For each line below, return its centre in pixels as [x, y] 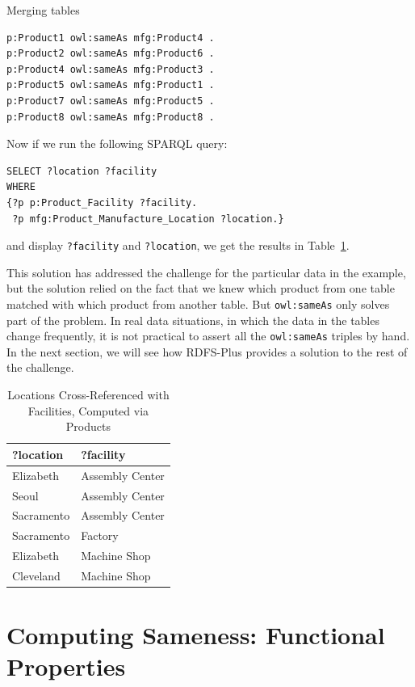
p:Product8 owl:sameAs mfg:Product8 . [111, 117]
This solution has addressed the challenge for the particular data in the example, [206, 272]
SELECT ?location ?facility [82, 171]
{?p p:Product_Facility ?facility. [102, 202]
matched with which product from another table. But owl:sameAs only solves [198, 303]
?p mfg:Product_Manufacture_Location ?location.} [148, 219]
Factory [100, 535]
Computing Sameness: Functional [196, 635]
